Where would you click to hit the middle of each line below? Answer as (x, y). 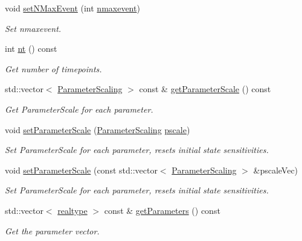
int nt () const (31, 49)
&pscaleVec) (276, 170)
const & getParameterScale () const (205, 89)
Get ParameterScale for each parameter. (79, 109)
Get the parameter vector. (52, 230)
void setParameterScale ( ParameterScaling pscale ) (98, 129)
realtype (72, 210)
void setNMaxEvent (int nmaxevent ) (72, 8)
